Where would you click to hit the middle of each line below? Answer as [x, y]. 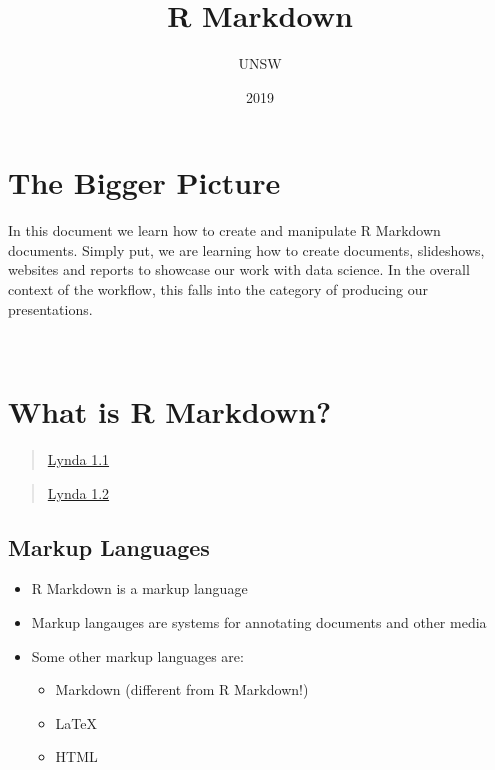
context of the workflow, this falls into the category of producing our [218, 289]
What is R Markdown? [170, 411]
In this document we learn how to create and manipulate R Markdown [224, 230]
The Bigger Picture [144, 182]
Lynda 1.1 [78, 458]
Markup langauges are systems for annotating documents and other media [259, 621]
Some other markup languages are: [137, 655]
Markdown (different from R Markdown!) [182, 689]
